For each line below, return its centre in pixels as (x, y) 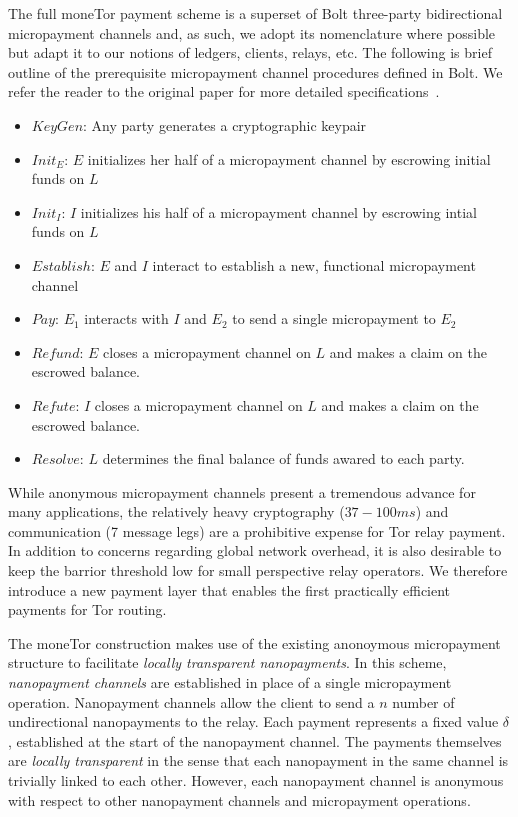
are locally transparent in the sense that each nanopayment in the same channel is (258, 760)
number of (423, 701)
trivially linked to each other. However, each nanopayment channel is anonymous (256, 780)
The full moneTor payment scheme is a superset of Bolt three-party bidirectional (255, 13)
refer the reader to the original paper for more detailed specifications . (224, 91)
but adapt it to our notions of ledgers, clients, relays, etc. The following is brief (250, 52)
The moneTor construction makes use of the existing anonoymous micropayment (254, 642)
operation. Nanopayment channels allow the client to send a (191, 701)
